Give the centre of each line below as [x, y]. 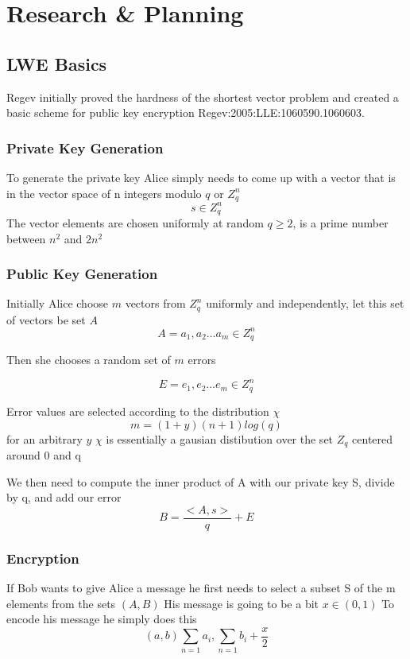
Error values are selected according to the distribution [138, 411]
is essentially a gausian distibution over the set [220, 438]
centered [373, 438]
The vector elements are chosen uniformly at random [135, 222]
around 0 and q [44, 454]
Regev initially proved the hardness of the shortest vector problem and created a [203, 97]
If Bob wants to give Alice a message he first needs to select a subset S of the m [201, 588]
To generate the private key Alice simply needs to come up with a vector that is [201, 177]
